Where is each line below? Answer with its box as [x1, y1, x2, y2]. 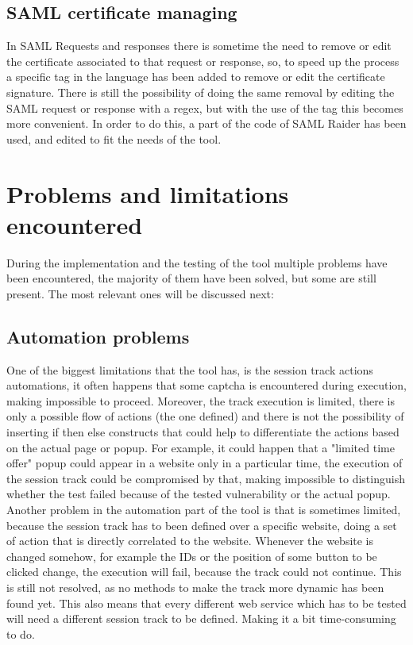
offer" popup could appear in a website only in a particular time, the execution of [6, 455, 403, 471]
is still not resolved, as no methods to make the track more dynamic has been [6, 578, 384, 595]
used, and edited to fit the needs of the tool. [6, 130, 222, 147]
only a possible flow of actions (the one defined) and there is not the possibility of [6, 408, 404, 424]
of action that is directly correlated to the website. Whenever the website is [6, 532, 374, 549]
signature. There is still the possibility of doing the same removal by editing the [6, 83, 395, 100]
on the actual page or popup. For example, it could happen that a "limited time [6, 439, 395, 455]
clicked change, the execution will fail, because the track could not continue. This [6, 563, 402, 580]
